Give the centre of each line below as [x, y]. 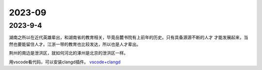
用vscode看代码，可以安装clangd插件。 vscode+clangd [65, 62]
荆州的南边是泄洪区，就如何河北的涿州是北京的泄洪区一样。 [68, 53]
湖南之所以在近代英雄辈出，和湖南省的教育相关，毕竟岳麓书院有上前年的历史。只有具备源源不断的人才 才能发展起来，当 [129, 37]
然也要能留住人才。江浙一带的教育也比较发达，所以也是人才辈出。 [75, 44]
